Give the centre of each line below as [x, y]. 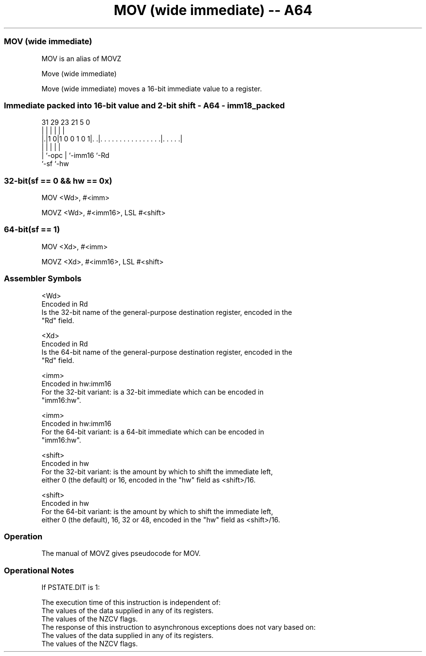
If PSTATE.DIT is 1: [71, 587]
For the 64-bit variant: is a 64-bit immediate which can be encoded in [153, 432]
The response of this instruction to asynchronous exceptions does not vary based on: [178, 627]
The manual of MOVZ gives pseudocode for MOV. [121, 553]
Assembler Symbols [43, 279]
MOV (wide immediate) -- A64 [213, 10]
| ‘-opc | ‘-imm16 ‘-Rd [75, 155]
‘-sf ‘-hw [55, 164]
